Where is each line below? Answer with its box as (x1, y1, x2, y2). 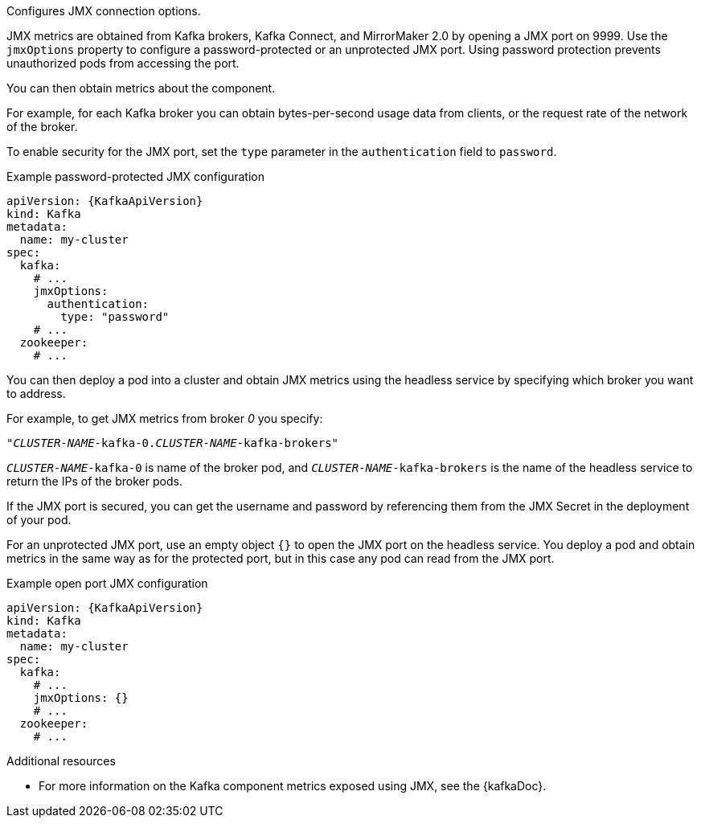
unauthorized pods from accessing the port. (6, 56, 240, 70)
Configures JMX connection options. (6, 4, 201, 18)
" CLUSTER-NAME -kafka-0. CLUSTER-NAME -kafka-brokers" (6, 437, 339, 449)
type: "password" (60, 310, 170, 323)
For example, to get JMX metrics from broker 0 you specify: (6, 412, 323, 425)
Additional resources (6, 754, 116, 768)
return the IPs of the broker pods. (6, 474, 182, 488)
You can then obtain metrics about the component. (6, 81, 276, 95)
